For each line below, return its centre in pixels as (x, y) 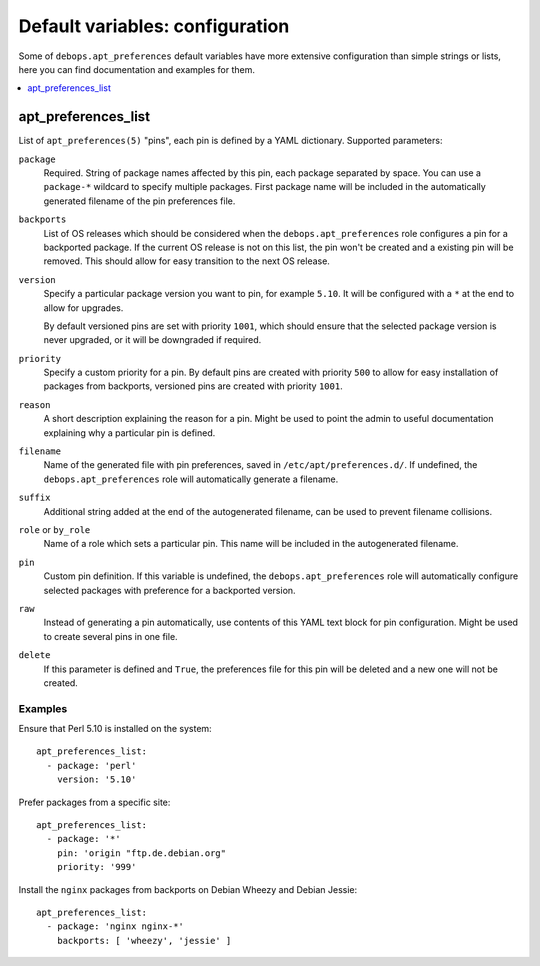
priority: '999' (96, 867)
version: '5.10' (96, 779)
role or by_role (54, 529)
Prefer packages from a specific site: (94, 802)
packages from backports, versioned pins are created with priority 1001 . (193, 386)
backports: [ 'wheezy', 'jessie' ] (144, 940)
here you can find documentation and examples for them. (136, 69)
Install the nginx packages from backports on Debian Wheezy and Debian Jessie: (188, 889)
